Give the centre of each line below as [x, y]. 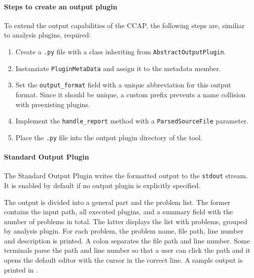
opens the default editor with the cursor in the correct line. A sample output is [123, 260]
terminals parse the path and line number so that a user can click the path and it [127, 250]
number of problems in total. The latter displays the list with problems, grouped [126, 221]
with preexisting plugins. [53, 104]
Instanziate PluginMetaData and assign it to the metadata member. [118, 68]
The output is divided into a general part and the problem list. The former [117, 202]
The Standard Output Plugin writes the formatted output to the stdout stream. [126, 176]
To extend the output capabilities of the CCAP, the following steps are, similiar [124, 25]
